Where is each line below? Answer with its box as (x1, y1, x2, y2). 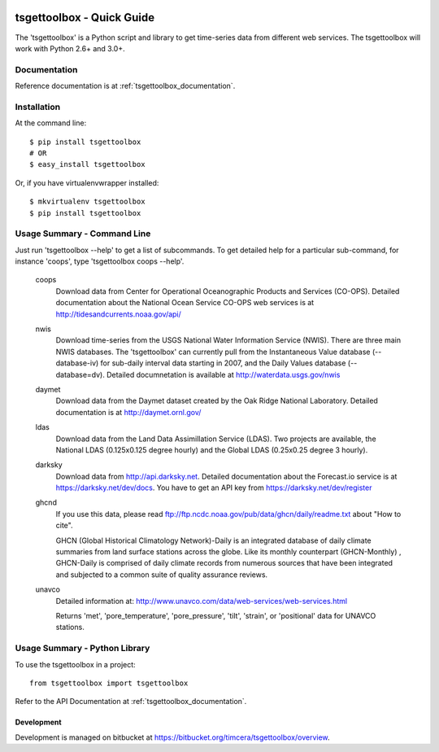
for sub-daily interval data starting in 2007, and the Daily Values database (100, 358, 346, 368)
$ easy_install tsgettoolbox (29, 160, 146, 169)
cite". (55, 521, 73, 531)
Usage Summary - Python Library (15, 643, 150, 654)
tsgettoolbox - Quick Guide (15, 11, 154, 24)
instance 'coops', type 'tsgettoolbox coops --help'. (15, 256, 185, 266)
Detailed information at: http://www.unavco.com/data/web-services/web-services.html (55, 596, 348, 606)
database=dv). (55, 369, 105, 379)
